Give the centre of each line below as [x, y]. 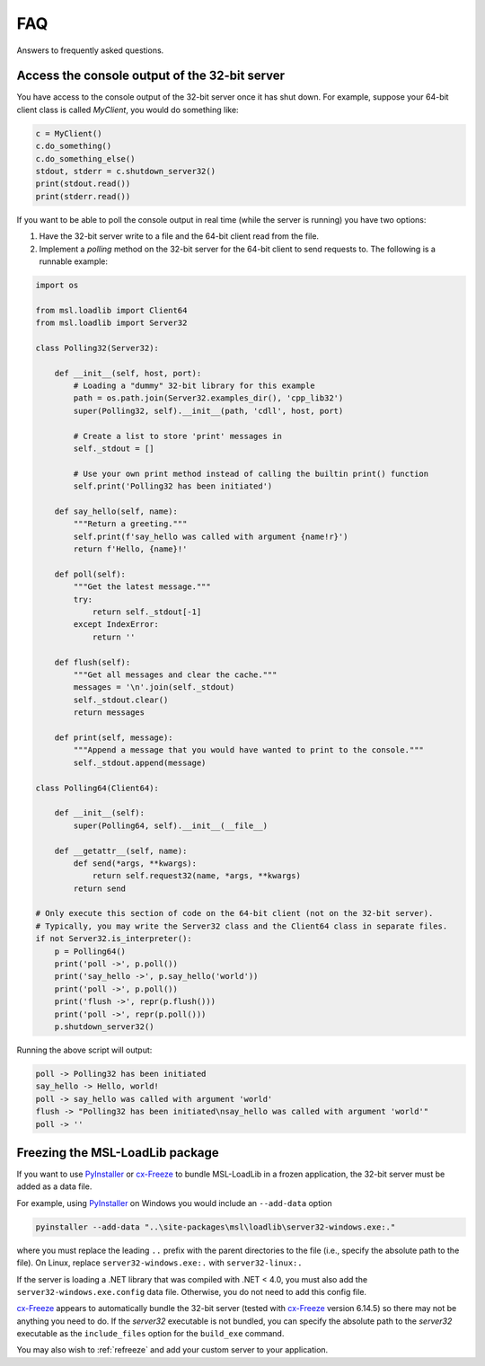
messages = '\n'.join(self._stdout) [154, 687]
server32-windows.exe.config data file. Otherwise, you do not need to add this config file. [192, 1291]
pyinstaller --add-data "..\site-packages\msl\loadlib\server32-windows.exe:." [216, 1227]
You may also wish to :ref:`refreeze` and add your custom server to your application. [172, 1350]
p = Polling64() [90, 951]
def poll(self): [90, 574]
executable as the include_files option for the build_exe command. [150, 1334]
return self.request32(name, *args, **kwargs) [196, 876]
